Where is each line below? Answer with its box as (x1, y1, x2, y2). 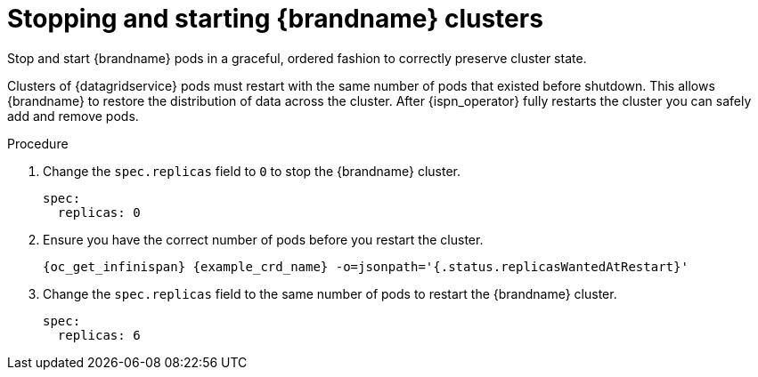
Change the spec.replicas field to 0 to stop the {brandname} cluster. (43, 163, 461, 179)
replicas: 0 (57, 205, 141, 220)
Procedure (7, 135, 69, 151)
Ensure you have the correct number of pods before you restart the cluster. (43, 231, 484, 247)
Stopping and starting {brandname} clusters (7, 4, 543, 34)
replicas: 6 (57, 327, 141, 342)
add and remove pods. (7, 108, 139, 124)
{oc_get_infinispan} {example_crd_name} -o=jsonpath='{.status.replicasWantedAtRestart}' (43, 259, 689, 274)
